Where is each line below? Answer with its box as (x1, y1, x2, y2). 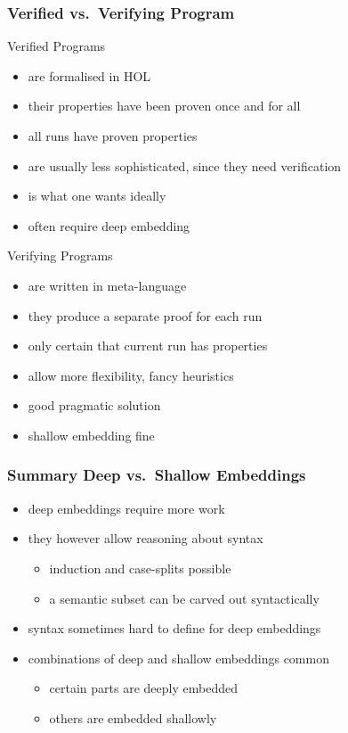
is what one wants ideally (28, 186, 166, 205)
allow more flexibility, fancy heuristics (28, 366, 234, 384)
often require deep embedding (28, 216, 190, 235)
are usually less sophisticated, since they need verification (28, 156, 342, 175)
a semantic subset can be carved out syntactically (49, 589, 320, 607)
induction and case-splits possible (49, 558, 231, 577)
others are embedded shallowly (49, 708, 217, 727)
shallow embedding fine (28, 425, 155, 444)
